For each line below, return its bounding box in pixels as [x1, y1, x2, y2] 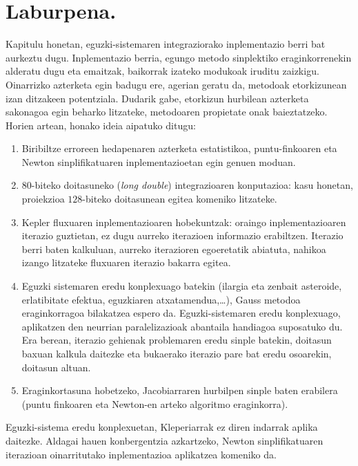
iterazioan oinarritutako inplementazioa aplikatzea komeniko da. [6, 447, 277, 461]
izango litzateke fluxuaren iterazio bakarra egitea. [21, 255, 231, 270]
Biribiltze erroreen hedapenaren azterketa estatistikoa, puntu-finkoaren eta [21, 141, 337, 156]
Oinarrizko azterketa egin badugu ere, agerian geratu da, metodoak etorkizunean [6, 77, 347, 91]
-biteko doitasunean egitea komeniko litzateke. [82, 192, 277, 206]
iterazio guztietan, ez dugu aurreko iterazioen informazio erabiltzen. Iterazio [21, 228, 344, 243]
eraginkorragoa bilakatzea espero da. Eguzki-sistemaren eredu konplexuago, [21, 306, 341, 320]
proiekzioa [21, 192, 65, 206]
